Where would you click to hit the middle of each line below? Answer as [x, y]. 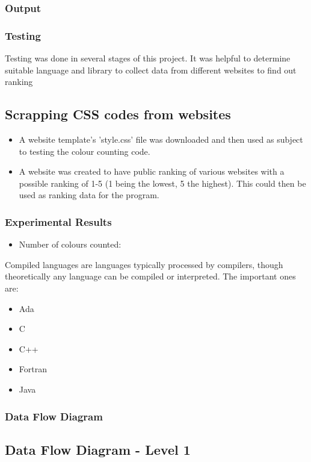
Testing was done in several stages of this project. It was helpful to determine [148, 58]
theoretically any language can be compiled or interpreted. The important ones [150, 276]
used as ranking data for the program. [89, 195]
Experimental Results [58, 221]
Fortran [33, 369]
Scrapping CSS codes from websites [118, 114]
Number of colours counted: [70, 244]
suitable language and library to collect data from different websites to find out [151, 70]
